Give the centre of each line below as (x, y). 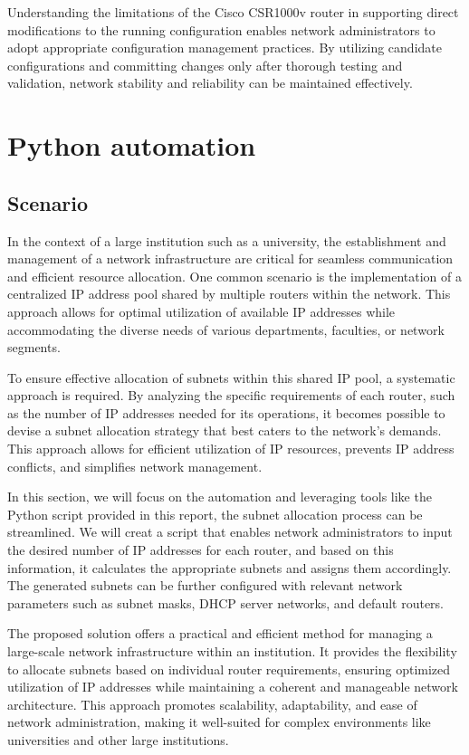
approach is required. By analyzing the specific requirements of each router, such (231, 395)
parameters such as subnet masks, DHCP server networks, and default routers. (225, 602)
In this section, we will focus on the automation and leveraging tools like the (220, 497)
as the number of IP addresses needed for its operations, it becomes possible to (226, 412)
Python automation (132, 145)
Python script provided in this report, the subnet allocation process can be (215, 514)
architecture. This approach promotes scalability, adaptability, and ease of (212, 704)
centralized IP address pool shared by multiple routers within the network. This (229, 294)
